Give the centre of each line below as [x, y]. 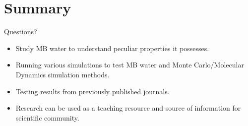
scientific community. [47, 117]
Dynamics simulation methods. [62, 74]
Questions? [21, 31]
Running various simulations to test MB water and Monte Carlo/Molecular [130, 65]
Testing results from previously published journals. [93, 91]
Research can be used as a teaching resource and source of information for [128, 108]
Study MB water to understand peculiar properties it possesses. [112, 48]
